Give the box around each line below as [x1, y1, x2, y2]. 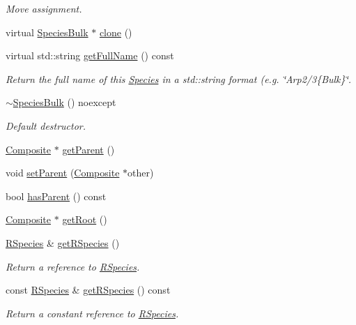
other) [127, 165, 154, 180]
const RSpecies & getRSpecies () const [6, 282, 171, 297]
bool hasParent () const [6, 188, 107, 203]
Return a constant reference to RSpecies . [6, 305, 179, 320]
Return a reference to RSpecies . [6, 259, 140, 273]
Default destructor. [6, 118, 86, 133]
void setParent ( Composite [6, 165, 120, 180]
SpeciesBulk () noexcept [13, 95, 116, 109]
